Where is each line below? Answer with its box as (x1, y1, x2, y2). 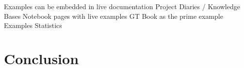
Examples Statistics (4, 20, 62, 30)
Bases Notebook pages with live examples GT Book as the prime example (4, 11, 223, 21)
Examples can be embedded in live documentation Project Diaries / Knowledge (4, 1, 240, 11)
